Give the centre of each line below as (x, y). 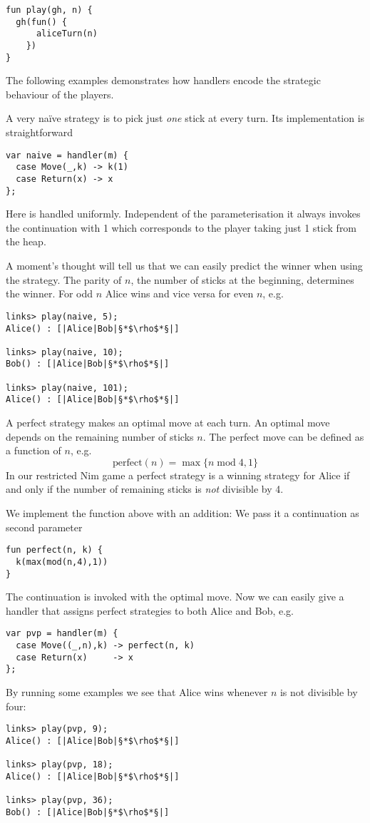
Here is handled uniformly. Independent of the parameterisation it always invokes (183, 214)
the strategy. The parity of (64, 279)
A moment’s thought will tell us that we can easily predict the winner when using (184, 266)
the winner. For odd (50, 293)
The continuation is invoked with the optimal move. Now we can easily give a (175, 597)
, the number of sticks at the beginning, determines (242, 279)
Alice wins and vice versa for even (179, 293)
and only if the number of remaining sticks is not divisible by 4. (145, 489)
